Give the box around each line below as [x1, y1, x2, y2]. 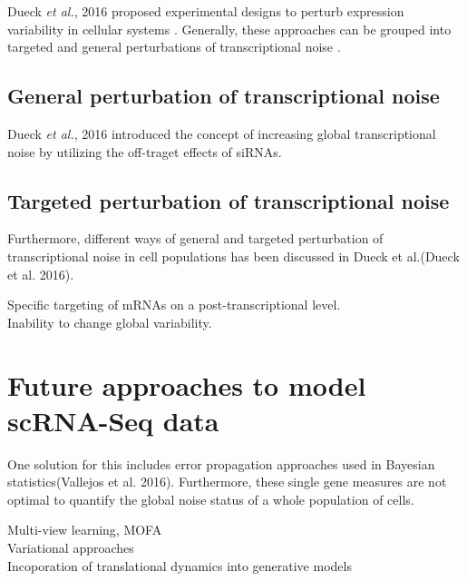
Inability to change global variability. [7, 312, 212, 331]
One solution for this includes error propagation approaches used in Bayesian [7, 454, 435, 473]
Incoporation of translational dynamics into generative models [7, 556, 352, 575]
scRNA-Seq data [7, 401, 219, 438]
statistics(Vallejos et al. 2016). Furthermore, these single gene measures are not [7, 472, 447, 491]
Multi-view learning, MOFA [7, 520, 162, 539]
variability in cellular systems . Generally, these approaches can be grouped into [7, 19, 452, 38]
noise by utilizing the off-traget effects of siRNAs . [7, 142, 282, 161]
